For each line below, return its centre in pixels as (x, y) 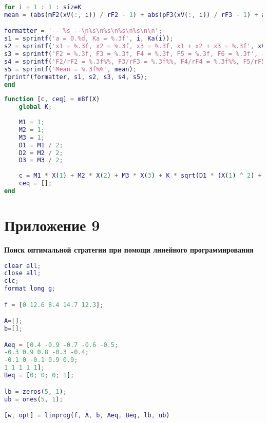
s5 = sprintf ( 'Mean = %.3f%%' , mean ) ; (70, 69)
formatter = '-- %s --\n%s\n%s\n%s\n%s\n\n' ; (83, 31)
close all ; (23, 273)
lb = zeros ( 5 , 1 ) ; (35, 391)
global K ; (35, 107)
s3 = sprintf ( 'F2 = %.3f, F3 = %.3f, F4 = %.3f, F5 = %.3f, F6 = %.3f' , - (135, 54)
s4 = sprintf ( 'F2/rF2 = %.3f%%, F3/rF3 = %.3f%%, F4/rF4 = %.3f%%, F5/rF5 (135, 61)
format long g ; (30, 289)
